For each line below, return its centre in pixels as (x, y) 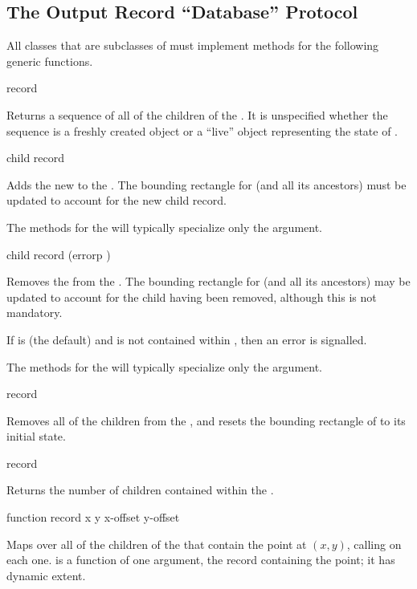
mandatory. (35, 313)
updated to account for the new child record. (117, 200)
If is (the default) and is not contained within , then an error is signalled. (187, 339)
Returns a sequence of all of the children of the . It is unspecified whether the (197, 114)
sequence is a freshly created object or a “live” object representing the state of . (202, 130)
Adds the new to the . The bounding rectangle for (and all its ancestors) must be (206, 184)
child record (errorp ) (59, 254)
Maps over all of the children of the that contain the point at (157, 544)
